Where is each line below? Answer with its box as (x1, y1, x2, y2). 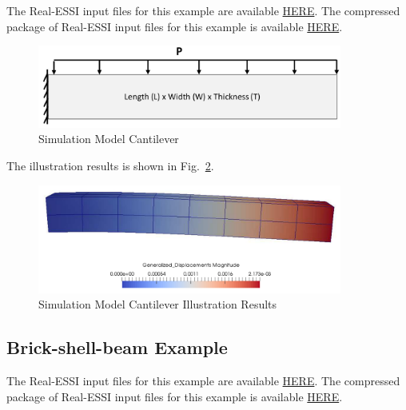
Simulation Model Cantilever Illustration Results (38, 296, 277, 312)
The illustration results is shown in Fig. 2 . (6, 157, 214, 173)
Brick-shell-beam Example (6, 335, 228, 360)
